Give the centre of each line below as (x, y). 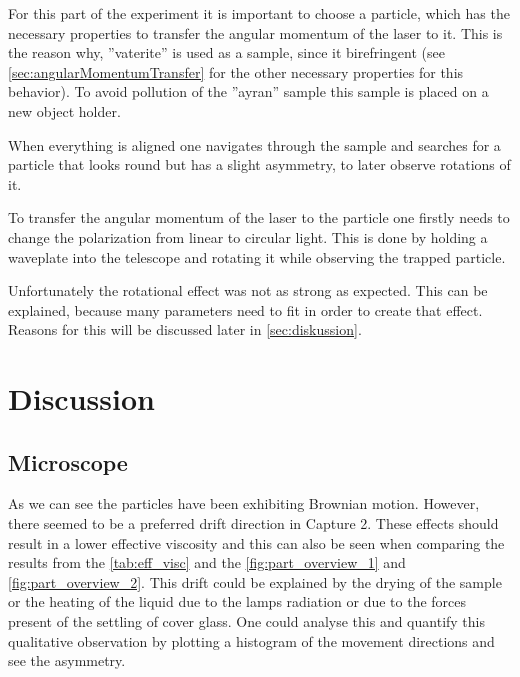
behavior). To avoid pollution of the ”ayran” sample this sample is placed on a (248, 91)
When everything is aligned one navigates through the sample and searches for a (254, 144)
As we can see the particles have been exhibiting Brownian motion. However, (244, 503)
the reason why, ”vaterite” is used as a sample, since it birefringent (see (226, 52)
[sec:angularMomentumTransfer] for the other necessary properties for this (236, 71)
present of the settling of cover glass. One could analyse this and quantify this (247, 621)
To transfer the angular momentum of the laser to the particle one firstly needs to (259, 217)
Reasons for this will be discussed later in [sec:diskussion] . (185, 329)
